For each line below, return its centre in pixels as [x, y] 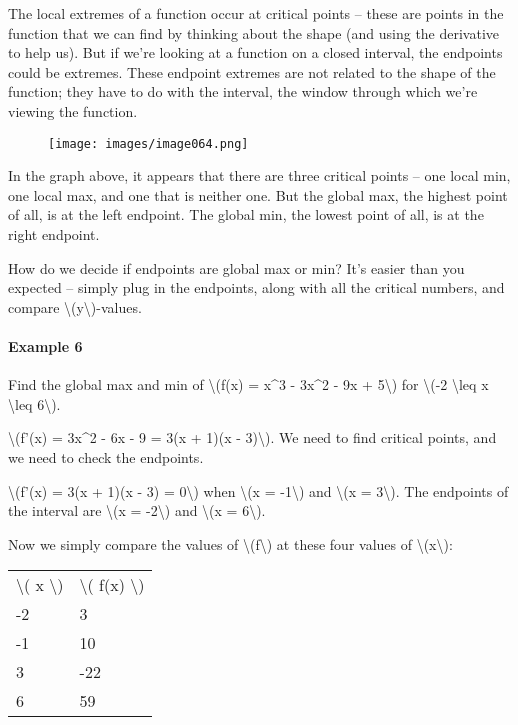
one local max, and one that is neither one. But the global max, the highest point [258, 194]
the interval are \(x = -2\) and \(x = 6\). [137, 510]
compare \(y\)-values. [75, 306]
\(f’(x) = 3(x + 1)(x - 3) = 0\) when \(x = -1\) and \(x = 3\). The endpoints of [258, 490]
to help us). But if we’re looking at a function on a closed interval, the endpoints [255, 52]
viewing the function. [73, 110]
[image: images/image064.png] [148, 143]
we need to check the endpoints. [106, 456]
